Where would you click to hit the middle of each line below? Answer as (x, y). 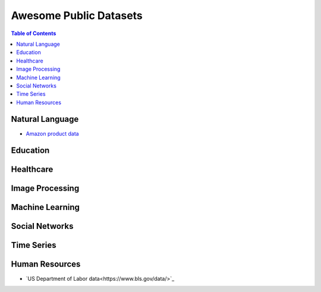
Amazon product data (53, 133)
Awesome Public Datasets (77, 15)
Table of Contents (34, 33)
